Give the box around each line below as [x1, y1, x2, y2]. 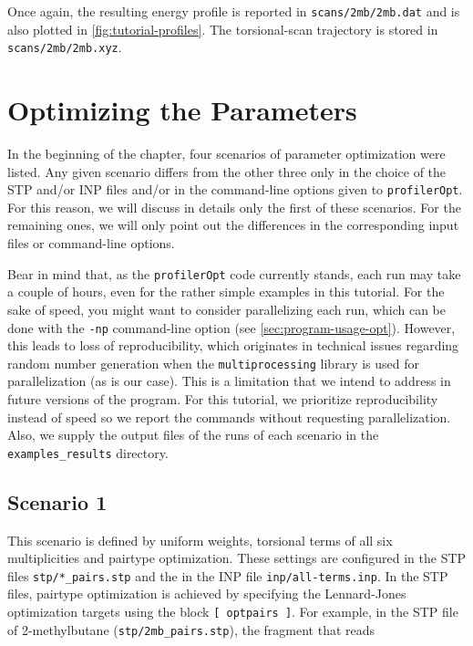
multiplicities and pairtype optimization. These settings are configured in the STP [7, 548, 467, 568]
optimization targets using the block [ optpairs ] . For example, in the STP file [7, 602, 458, 621]
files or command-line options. [7, 234, 175, 253]
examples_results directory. [7, 443, 169, 462]
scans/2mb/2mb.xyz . [7, 37, 122, 57]
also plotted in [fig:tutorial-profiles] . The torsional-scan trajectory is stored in [7, 19, 438, 38]
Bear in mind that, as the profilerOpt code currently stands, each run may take [7, 264, 461, 283]
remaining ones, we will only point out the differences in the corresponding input [7, 215, 459, 234]
